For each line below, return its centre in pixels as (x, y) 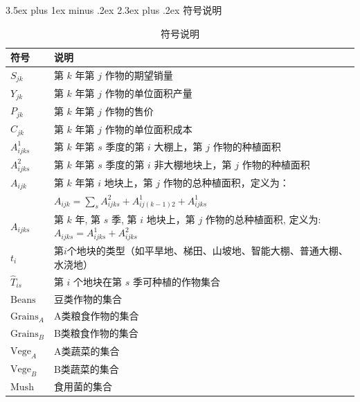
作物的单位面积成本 (148, 129)
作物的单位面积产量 (148, 93)
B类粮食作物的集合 (96, 333)
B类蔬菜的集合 (86, 368)
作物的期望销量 (139, 75)
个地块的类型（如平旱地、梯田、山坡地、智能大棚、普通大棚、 (207, 251)
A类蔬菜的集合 (87, 350)
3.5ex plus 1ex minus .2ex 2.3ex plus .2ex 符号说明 (114, 10)
